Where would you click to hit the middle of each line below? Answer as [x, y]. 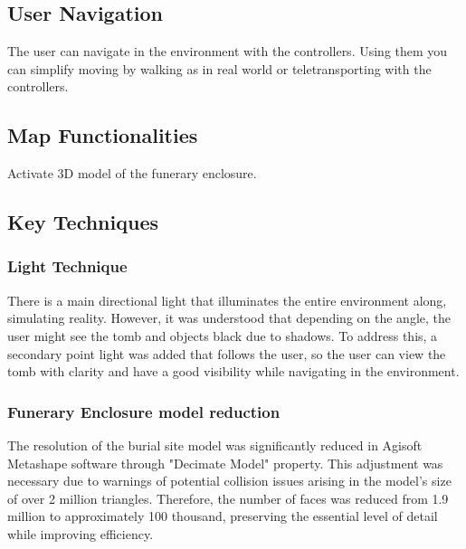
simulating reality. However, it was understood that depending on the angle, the [229, 318]
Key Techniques [83, 222]
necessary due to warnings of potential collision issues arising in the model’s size [229, 481]
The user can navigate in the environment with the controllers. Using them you [228, 51]
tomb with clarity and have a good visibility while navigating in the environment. [233, 371]
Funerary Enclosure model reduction [144, 411]
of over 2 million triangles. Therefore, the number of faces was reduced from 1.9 [228, 498]
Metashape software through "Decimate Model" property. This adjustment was [225, 463]
